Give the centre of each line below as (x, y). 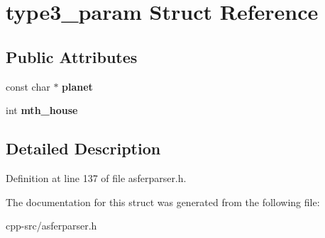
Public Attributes (72, 56)
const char (28, 86)
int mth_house (42, 110)
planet (77, 86)
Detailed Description (83, 148)
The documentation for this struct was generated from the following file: (163, 202)
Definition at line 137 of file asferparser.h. (96, 177)
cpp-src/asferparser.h (51, 226)
